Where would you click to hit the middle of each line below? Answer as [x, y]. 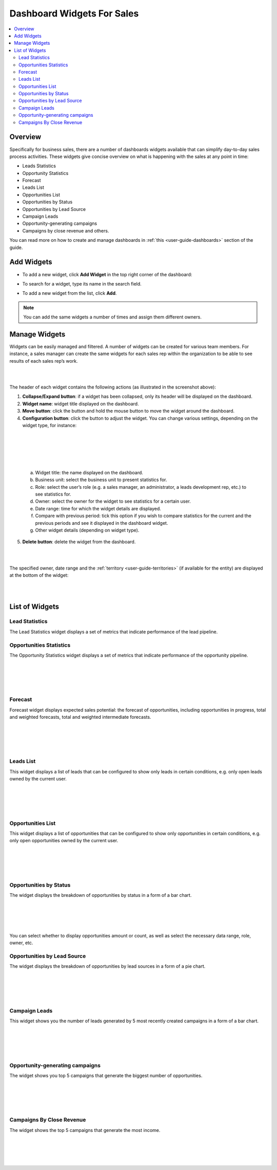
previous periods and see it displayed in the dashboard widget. [102, 523]
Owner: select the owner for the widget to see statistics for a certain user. [113, 501]
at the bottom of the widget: [39, 575]
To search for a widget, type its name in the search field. [82, 283]
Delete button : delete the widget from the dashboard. [79, 542]
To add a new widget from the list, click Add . [70, 293]
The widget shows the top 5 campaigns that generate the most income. [85, 1130]
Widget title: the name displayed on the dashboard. [89, 472]
